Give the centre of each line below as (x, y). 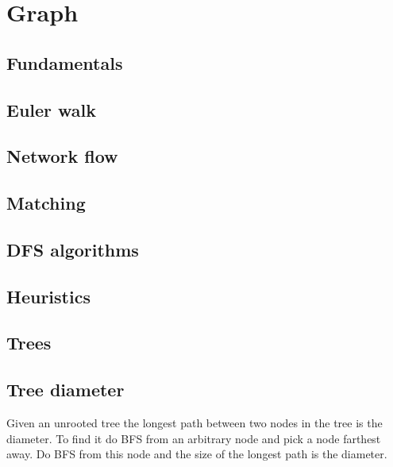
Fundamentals (65, 62)
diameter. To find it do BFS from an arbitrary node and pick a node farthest (194, 438)
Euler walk (52, 109)
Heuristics (48, 296)
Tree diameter (65, 390)
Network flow (62, 156)
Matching (46, 203)
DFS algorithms (73, 249)
